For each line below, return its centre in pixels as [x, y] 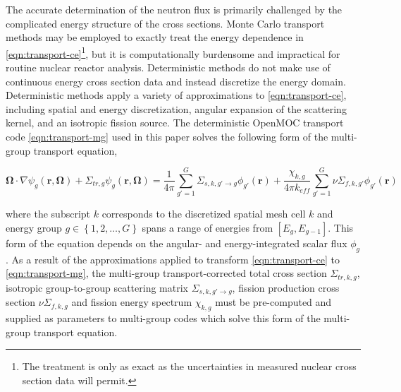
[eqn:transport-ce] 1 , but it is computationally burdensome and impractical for [173, 52]
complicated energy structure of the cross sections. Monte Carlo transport [165, 23]
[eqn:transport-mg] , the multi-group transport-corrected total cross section [166, 273]
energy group [34, 227]
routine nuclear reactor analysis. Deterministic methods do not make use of [168, 67]
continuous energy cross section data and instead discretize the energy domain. [176, 81]
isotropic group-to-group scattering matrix [97, 287]
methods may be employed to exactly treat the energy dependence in [155, 37]
